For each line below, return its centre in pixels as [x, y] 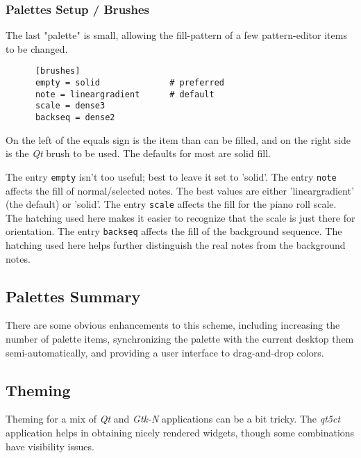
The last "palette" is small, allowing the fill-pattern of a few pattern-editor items [176, 35]
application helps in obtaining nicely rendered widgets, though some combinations [180, 432]
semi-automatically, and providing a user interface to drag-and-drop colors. [165, 352]
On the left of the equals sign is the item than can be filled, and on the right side [178, 139]
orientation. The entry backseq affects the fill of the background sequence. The [174, 231]
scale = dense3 [70, 106]
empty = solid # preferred [129, 83]
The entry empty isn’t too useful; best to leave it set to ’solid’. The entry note [171, 176]
